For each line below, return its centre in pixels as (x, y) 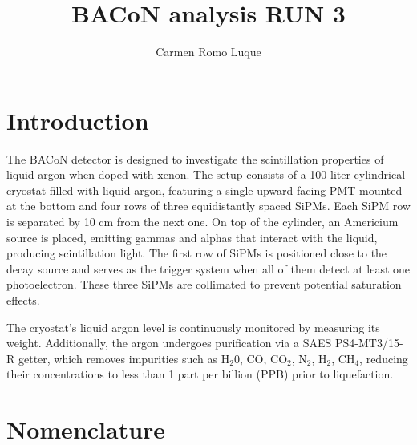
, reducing (384, 358)
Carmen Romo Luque (208, 52)
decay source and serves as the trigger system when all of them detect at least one (208, 268)
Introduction (78, 120)
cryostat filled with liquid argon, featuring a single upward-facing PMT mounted (204, 190)
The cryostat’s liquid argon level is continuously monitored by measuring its (193, 327)
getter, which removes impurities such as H (124, 358)
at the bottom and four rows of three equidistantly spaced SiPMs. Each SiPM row (208, 206)
